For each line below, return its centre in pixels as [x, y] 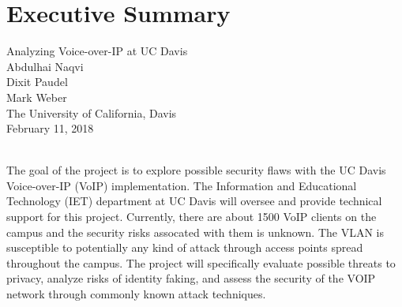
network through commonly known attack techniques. [136, 294]
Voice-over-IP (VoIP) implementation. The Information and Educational [182, 185]
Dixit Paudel [37, 82]
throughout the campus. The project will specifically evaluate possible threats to [201, 262]
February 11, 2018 [50, 128]
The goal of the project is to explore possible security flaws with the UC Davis [196, 170]
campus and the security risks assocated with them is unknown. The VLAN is [195, 232]
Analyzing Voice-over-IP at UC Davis [97, 51]
